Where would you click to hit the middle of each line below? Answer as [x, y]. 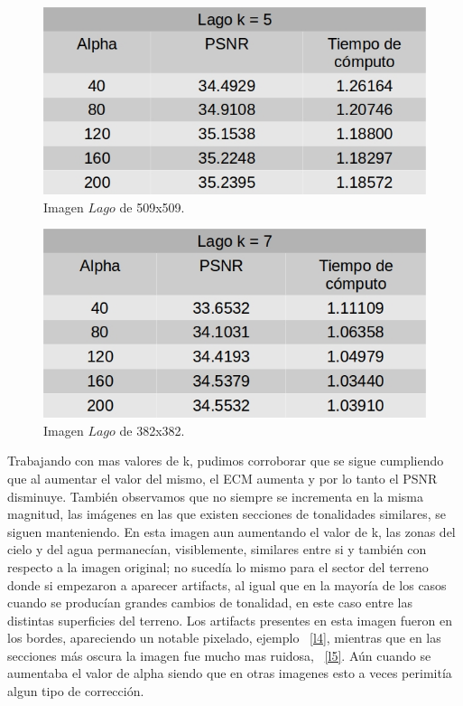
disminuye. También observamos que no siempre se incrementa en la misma [215, 496]
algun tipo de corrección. [76, 691]
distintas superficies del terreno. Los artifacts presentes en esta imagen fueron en [230, 620]
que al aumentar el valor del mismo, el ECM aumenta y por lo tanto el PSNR [222, 478]
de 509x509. [152, 207]
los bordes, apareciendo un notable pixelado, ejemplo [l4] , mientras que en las [224, 638]
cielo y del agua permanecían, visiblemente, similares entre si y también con [217, 549]
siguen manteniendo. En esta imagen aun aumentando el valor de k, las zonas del [231, 531]
